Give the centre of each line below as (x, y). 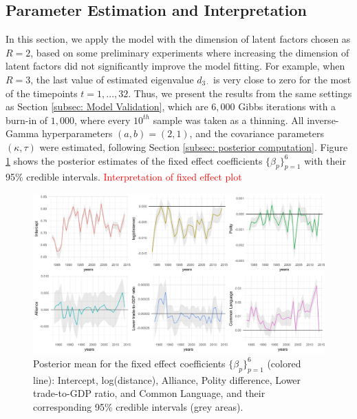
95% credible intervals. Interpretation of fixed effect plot (124, 177)
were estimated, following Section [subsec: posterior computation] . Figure (194, 146)
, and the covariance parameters (257, 133)
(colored (284, 363)
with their (325, 160)
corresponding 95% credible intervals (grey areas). (138, 406)
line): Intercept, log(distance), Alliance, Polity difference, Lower (167, 379)
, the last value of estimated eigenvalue (112, 79)
